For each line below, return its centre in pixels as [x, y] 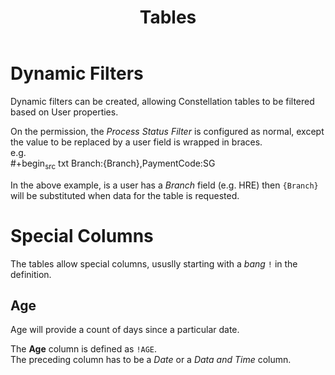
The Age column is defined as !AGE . [84, 349]
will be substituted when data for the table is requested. [125, 195]
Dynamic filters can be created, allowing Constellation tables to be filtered [162, 101]
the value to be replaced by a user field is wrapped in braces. [136, 142]
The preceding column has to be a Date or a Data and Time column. [151, 360]
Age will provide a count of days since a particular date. [125, 330]
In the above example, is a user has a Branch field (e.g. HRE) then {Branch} [164, 185]
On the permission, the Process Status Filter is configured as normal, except [167, 131]
